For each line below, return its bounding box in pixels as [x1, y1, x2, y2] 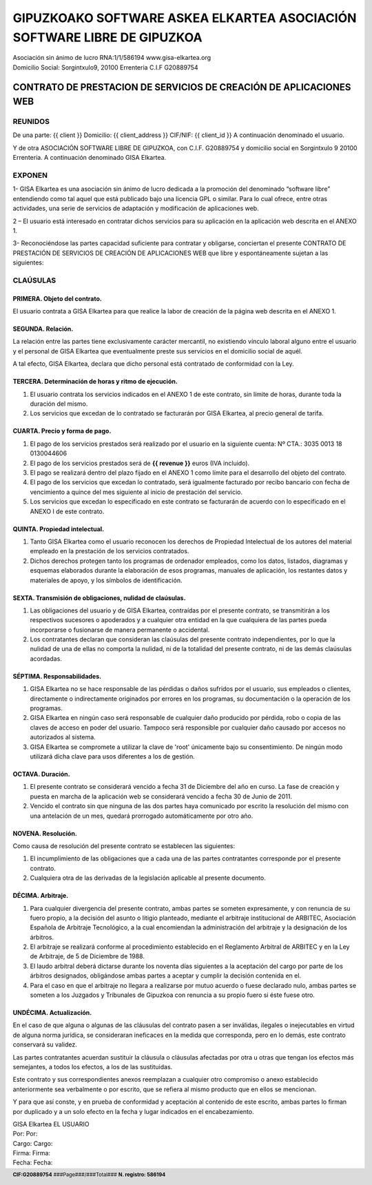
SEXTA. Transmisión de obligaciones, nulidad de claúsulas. [12, 593, 186, 602]
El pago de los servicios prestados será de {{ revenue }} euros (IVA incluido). [30, 459, 250, 467]
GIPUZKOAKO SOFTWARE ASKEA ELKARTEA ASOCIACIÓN [12, 10, 357, 25]
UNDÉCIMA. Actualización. [12, 1009, 92, 1017]
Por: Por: [12, 1130, 38, 1138]
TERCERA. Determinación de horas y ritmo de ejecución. [12, 378, 178, 386]
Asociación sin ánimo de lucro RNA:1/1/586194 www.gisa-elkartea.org [12, 54, 211, 62]
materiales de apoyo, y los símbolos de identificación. [30, 576, 183, 584]
